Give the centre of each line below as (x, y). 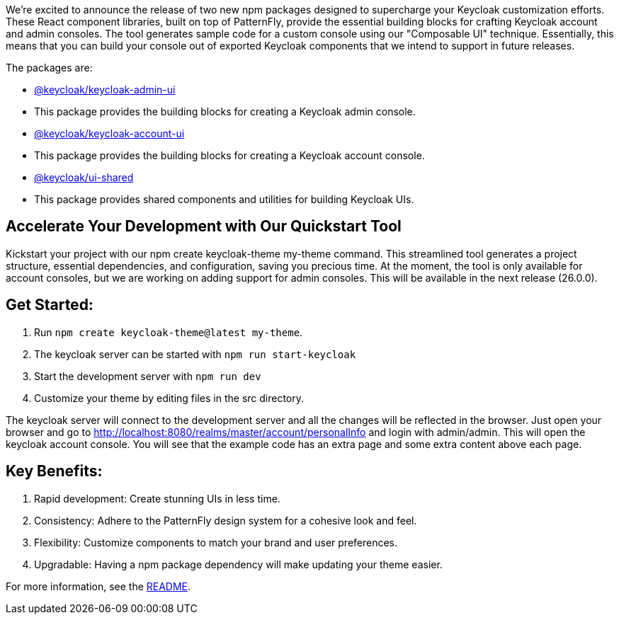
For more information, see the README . (98, 586)
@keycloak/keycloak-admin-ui (105, 90)
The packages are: (49, 68)
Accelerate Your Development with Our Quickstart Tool (204, 226)
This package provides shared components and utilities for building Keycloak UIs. (224, 199)
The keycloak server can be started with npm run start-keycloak (195, 354)
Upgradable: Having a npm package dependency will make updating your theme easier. (238, 564)
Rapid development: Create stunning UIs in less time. (157, 498)
